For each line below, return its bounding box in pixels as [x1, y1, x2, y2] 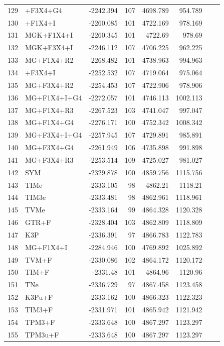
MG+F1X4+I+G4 [25, 92, 82, 102]
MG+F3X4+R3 [25, 154, 74, 165]
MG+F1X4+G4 [25, 117, 74, 128]
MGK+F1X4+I [25, 30, 73, 40]
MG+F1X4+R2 [25, 55, 74, 65]
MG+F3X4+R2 [25, 79, 74, 90]
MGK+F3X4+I [25, 42, 73, 53]
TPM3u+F [25, 329, 59, 339]
